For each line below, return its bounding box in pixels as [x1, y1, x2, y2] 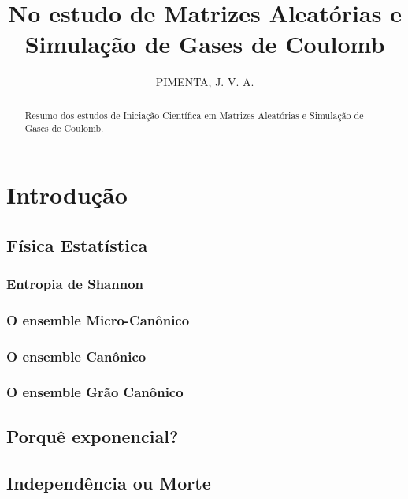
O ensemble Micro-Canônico [6, 310, 190, 329]
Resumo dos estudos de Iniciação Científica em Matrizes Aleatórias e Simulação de [24, 108, 364, 122]
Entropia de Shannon [6, 273, 144, 293]
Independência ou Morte [6, 470, 211, 494]
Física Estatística [6, 232, 148, 257]
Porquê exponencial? [6, 423, 179, 448]
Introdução [6, 178, 128, 211]
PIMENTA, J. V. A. [155, 73, 254, 90]
